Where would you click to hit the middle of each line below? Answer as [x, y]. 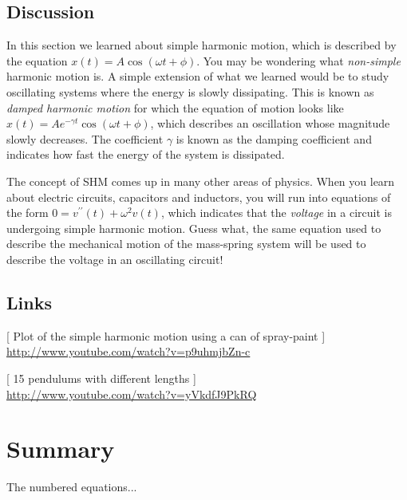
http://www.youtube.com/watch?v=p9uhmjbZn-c [128, 351]
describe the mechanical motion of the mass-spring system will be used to [186, 244]
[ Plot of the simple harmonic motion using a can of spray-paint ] [166, 335]
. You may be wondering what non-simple [298, 60]
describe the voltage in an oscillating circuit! [115, 259]
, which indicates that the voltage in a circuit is [276, 213]
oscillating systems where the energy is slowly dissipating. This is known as [190, 91]
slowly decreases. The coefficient [85, 138]
